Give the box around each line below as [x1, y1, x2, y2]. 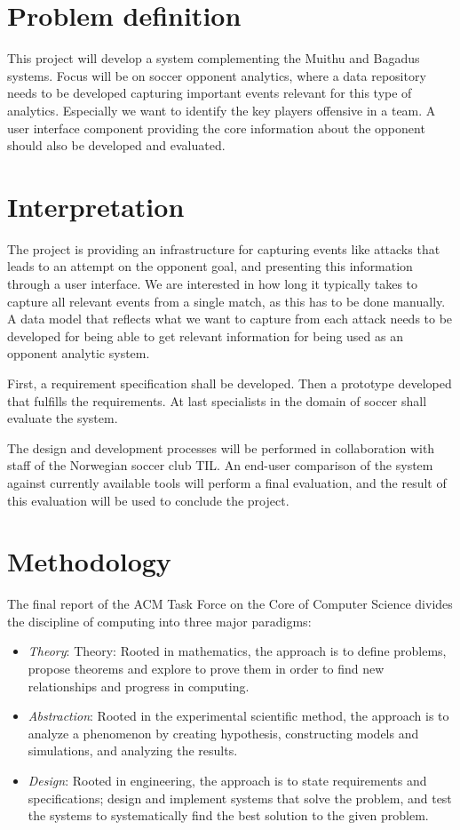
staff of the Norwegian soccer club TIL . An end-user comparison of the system [7, 456, 433, 475]
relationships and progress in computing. [28, 676, 250, 695]
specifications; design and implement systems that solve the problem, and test [28, 788, 452, 807]
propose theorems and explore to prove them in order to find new [28, 659, 385, 678]
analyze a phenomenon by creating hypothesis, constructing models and [28, 723, 419, 742]
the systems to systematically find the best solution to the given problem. [28, 806, 429, 825]
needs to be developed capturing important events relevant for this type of [7, 84, 412, 102]
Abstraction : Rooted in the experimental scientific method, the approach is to [28, 706, 449, 725]
